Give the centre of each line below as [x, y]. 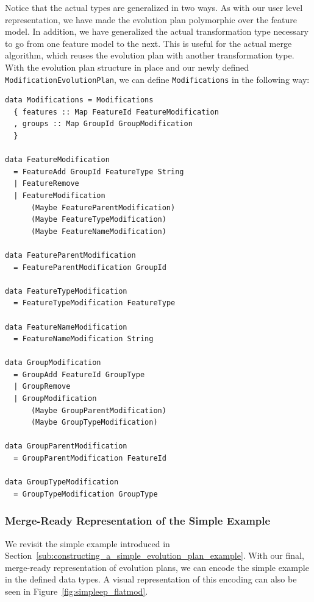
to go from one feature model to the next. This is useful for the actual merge [148, 43]
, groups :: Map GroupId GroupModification [103, 124]
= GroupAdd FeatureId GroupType [79, 374]
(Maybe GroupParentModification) [98, 410]
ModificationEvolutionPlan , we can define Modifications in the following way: [157, 79]
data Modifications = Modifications [79, 100]
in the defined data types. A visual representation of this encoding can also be [151, 579]
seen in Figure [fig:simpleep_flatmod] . [77, 591]
